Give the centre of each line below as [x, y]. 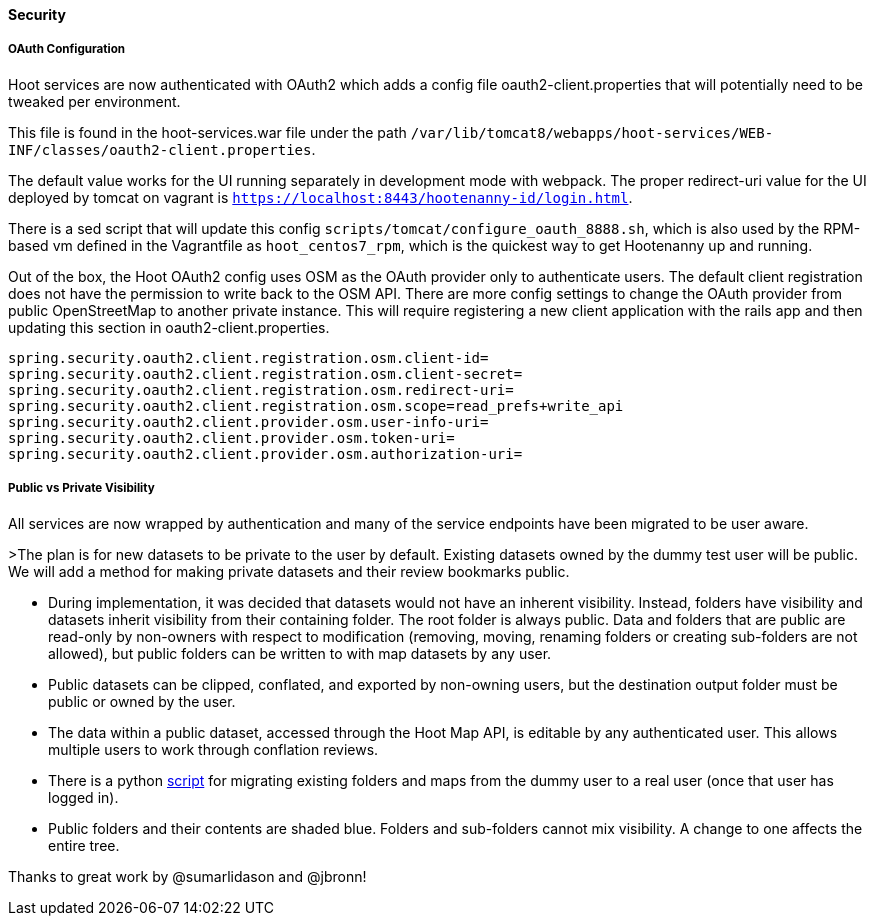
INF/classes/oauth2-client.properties [160, 149]
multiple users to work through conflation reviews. [213, 749]
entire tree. [84, 845]
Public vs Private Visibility [81, 488]
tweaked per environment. [94, 101]
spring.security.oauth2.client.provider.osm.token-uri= [231, 437]
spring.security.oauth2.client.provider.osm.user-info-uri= [248, 421]
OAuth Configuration [67, 49]
